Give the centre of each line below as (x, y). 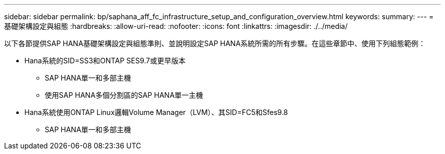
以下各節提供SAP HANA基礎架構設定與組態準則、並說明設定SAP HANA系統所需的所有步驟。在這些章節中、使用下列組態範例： (215, 43)
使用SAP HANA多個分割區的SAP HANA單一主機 (124, 95)
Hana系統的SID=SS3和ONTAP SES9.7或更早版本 (105, 61)
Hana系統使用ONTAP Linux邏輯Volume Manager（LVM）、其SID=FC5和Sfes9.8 (156, 112)
